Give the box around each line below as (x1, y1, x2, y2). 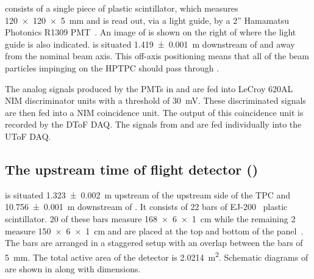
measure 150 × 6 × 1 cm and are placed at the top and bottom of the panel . (5, 224, 304, 237)
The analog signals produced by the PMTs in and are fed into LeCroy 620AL (5, 82, 293, 95)
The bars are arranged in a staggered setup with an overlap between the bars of (5, 236, 303, 249)
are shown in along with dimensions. (5, 262, 141, 275)
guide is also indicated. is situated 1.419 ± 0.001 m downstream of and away (5, 37, 295, 50)
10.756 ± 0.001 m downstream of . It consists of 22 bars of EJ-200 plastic (5, 200, 288, 213)
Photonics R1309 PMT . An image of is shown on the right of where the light (5, 26, 296, 38)
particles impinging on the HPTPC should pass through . (5, 61, 219, 74)
